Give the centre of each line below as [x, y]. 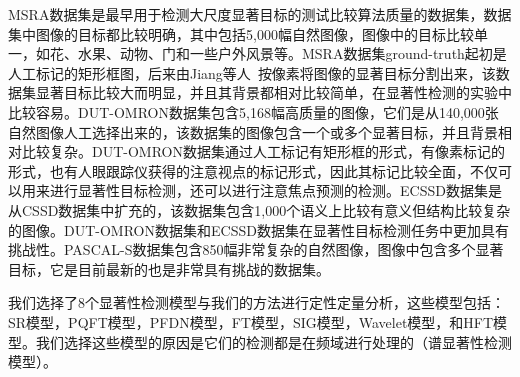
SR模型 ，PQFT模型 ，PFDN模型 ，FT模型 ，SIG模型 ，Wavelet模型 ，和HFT [251, 321]
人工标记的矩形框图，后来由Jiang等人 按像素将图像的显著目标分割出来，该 [252, 72]
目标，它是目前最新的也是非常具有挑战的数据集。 [169, 268]
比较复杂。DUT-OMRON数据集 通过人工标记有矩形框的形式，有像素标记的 [263, 151]
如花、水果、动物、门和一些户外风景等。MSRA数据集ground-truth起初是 [271, 53]
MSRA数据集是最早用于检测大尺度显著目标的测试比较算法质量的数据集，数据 [260, 14]
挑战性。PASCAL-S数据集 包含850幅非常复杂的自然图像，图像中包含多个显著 [256, 249]
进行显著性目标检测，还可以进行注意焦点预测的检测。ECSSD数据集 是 [275, 190]
